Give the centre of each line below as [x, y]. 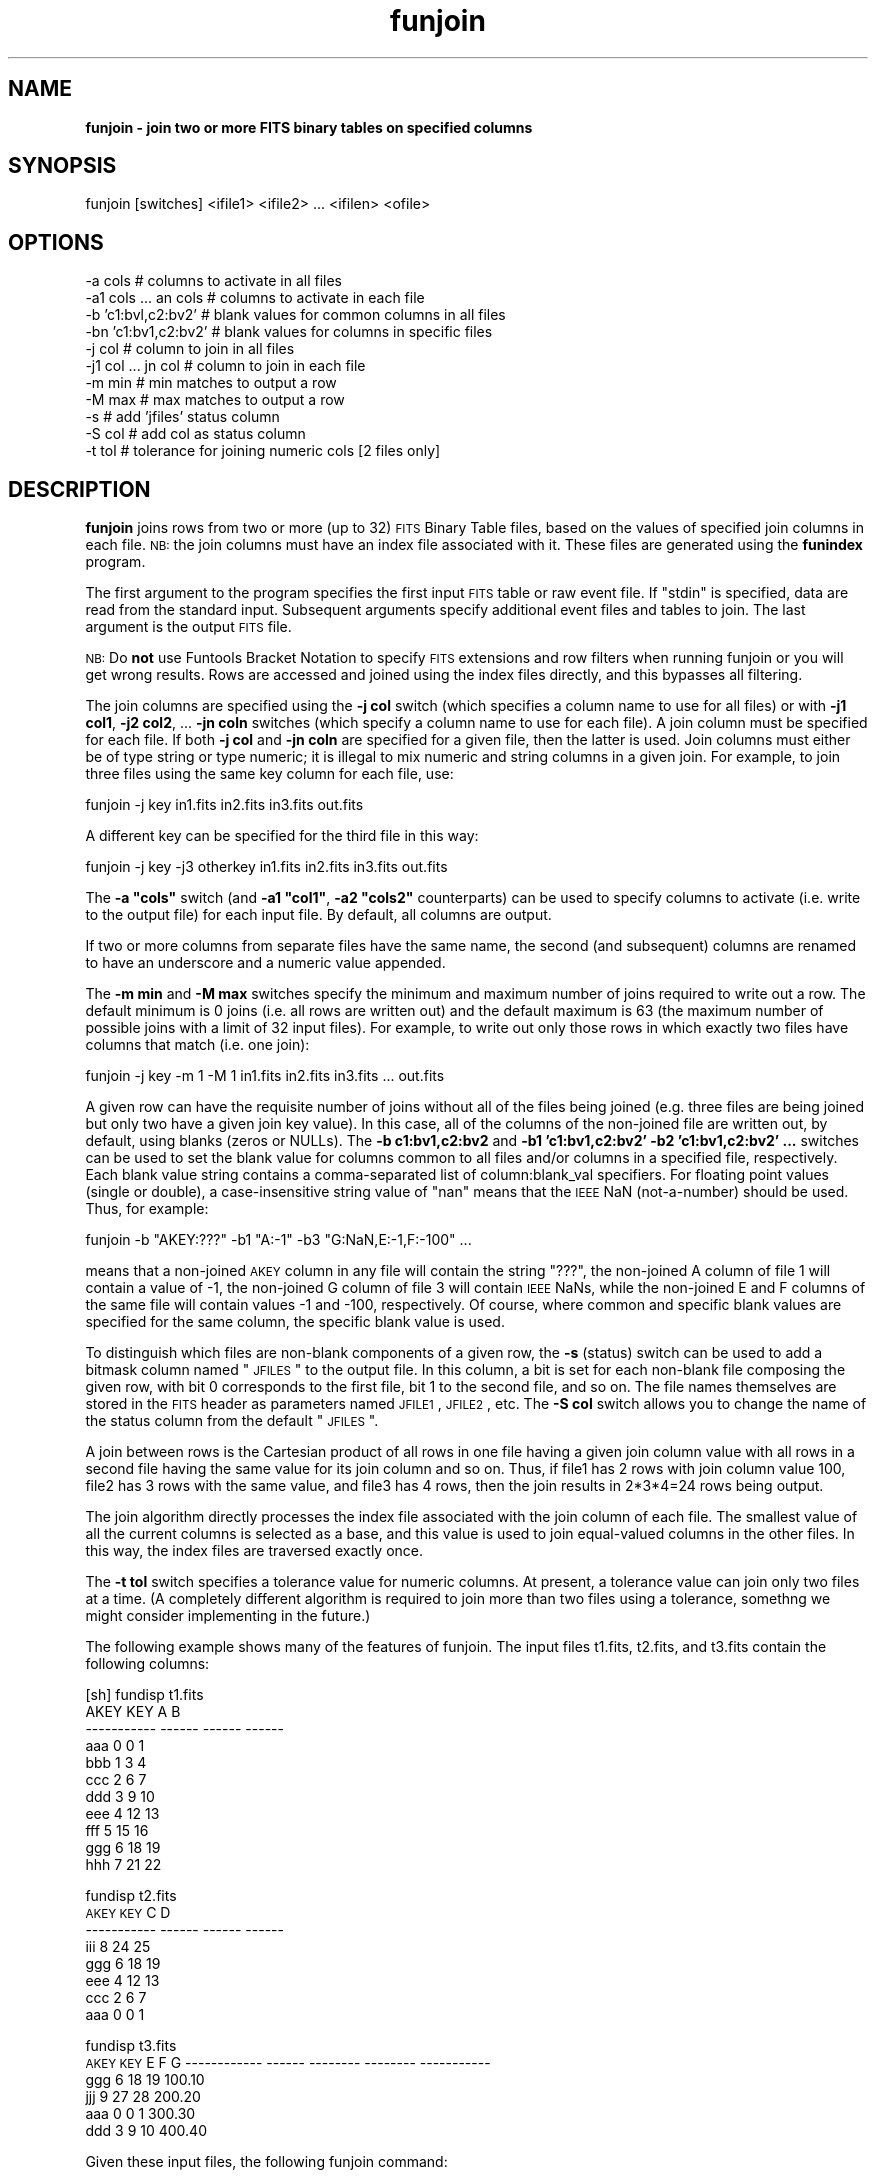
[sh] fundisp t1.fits [144, 1695]
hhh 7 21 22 [123, 1865]
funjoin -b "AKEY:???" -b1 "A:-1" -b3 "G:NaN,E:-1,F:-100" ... [278, 1240]
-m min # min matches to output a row [211, 383]
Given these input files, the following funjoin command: [266, 2162]
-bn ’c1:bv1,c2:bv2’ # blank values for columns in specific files [289, 332]
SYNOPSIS [62, 166]
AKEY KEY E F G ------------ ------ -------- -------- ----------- [288, 2063]
